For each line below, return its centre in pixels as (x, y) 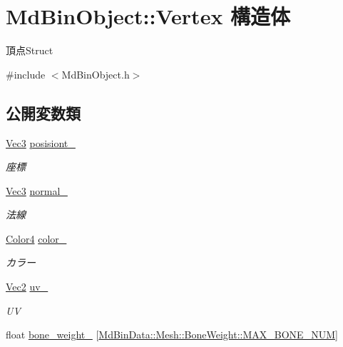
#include (26, 74)
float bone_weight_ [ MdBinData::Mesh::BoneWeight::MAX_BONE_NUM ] (172, 335)
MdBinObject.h (96, 74)
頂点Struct (30, 50)
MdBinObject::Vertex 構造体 (148, 16)
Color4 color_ (36, 238)
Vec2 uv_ (27, 287)
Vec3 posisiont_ (41, 142)
